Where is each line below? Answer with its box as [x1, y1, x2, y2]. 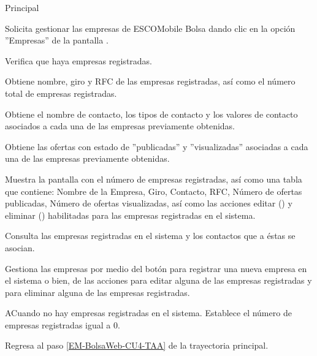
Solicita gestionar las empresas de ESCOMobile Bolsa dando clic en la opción [5, 21, 296, 34]
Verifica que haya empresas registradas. [5, 54, 153, 67]
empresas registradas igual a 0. [5, 318, 120, 331]
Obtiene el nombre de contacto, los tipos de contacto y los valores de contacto [5, 107, 298, 120]
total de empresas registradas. [5, 86, 117, 99]
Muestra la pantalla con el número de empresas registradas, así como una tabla [5, 172, 302, 185]
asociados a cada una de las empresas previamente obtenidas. [5, 119, 235, 132]
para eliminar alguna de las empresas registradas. [5, 286, 190, 298]
